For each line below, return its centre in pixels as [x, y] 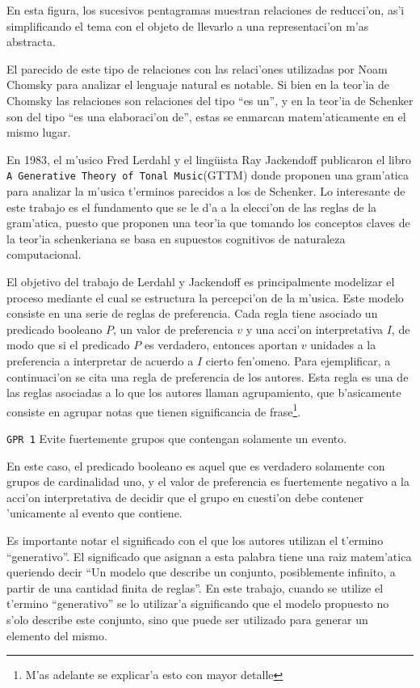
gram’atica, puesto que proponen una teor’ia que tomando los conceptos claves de [208, 223]
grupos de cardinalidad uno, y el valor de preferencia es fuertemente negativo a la [208, 481]
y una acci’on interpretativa [315, 329]
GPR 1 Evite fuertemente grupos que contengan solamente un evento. [177, 438]
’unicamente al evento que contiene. [94, 513]
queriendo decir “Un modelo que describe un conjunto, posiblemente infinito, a [201, 572]
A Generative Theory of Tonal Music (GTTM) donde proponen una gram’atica [208, 175]
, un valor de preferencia [173, 329]
